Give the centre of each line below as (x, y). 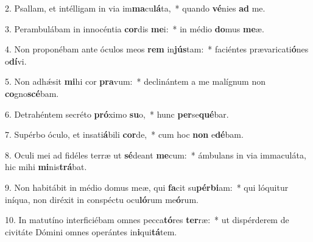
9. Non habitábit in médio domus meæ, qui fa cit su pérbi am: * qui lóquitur (147, 187)
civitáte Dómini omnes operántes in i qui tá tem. (91, 231)
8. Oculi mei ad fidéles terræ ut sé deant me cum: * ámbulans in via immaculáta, (156, 155)
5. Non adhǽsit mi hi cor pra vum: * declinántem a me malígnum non (135, 81)
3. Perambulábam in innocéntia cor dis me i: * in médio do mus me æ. (135, 28)
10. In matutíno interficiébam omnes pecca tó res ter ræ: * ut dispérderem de (147, 220)
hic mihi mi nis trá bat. (46, 167)
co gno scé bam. (32, 93)
